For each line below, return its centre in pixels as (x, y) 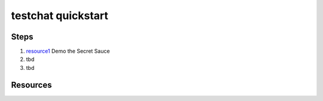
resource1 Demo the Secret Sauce (68, 51)
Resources (31, 85)
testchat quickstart (60, 16)
